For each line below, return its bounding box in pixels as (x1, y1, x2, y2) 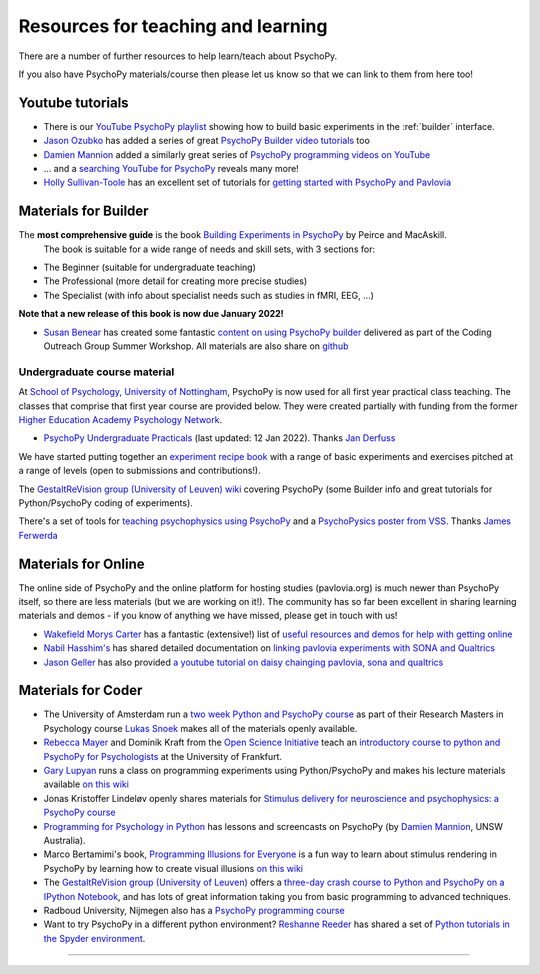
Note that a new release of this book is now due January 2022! (18, 308, 284, 320)
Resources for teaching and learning (18, 15, 328, 37)
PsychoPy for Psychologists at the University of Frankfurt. (43, 750, 283, 762)
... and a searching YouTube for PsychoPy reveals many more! (43, 163, 299, 175)
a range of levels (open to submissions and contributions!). (18, 465, 262, 477)
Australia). (43, 834, 86, 846)
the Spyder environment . (43, 932, 146, 944)
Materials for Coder (18, 682, 143, 699)
